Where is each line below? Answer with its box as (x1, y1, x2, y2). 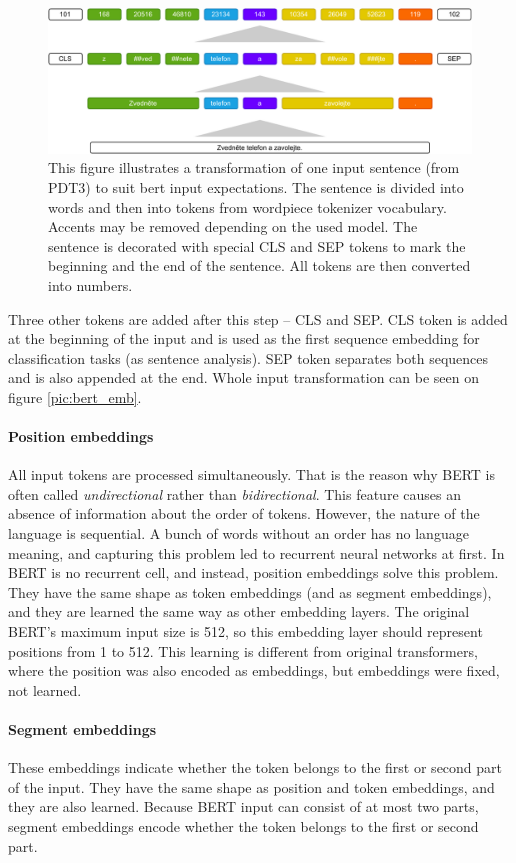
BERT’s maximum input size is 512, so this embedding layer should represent (8, 621, 483, 642)
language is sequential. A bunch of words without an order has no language (8, 523, 469, 544)
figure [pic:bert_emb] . (8, 386, 142, 407)
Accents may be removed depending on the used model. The (48, 216, 418, 237)
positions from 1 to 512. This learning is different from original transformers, (8, 640, 478, 661)
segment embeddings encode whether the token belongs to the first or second (8, 815, 479, 836)
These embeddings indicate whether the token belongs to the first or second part (8, 757, 503, 778)
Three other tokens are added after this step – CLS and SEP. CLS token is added (8, 308, 508, 329)
